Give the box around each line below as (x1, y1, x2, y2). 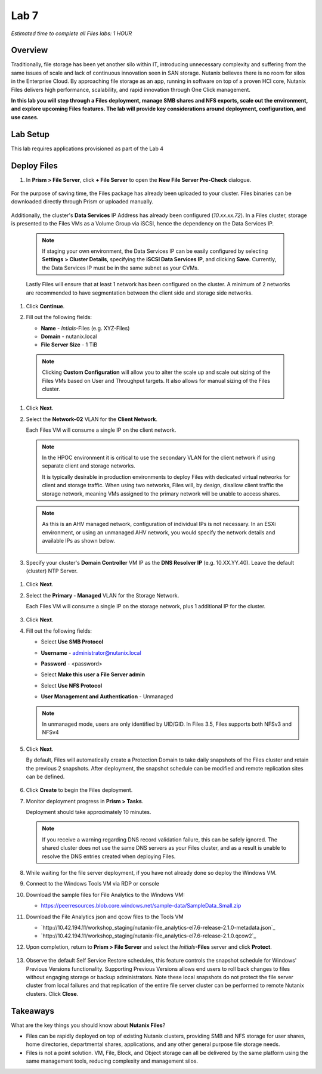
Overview (11, 45, 48, 55)
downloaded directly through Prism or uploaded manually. (11, 198, 154, 205)
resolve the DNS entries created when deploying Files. (42, 853, 176, 860)
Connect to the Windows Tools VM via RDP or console (26, 880, 159, 887)
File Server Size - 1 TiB (41, 341, 98, 348)
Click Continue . (26, 302, 65, 309)
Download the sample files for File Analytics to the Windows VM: (26, 891, 185, 898)
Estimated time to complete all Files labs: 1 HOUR (11, 30, 132, 37)
